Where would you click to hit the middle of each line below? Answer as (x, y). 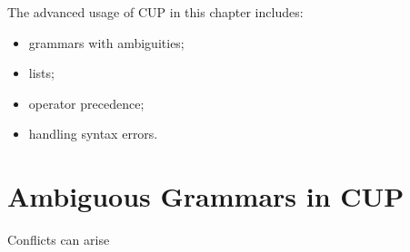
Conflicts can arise (59, 240)
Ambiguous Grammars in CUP (206, 196)
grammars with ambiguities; (106, 42)
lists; (41, 73)
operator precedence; (86, 103)
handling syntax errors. (93, 134)
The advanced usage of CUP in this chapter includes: (155, 12)
